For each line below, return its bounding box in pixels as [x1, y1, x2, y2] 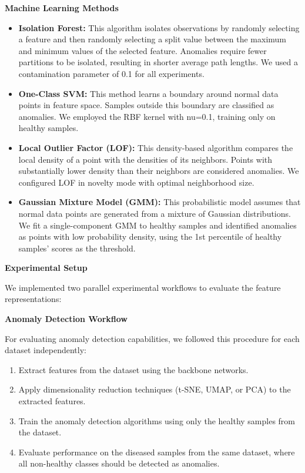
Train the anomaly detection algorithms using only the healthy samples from [18, 414, 296, 427]
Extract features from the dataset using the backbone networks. [18, 363, 249, 375]
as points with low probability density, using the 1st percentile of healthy [18, 230, 282, 243]
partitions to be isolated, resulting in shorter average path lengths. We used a [18, 56, 298, 68]
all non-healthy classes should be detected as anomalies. [18, 457, 220, 469]
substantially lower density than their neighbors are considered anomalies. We [18, 165, 299, 177]
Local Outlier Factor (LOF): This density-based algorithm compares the [18, 141, 293, 153]
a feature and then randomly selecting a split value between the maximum [18, 33, 287, 45]
